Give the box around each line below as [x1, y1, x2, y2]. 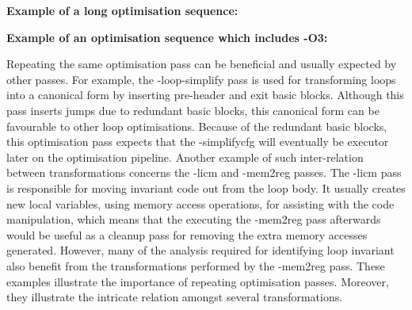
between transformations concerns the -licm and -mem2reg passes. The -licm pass [6, 164, 402, 181]
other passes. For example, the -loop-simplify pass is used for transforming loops [6, 71, 396, 87]
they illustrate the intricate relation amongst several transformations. [6, 289, 343, 305]
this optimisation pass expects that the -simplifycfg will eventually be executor [6, 133, 389, 150]
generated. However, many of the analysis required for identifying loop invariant [6, 242, 395, 258]
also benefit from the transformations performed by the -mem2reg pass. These [6, 257, 385, 274]
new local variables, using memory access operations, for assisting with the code [6, 195, 395, 212]
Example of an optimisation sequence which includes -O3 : [6, 29, 328, 45]
